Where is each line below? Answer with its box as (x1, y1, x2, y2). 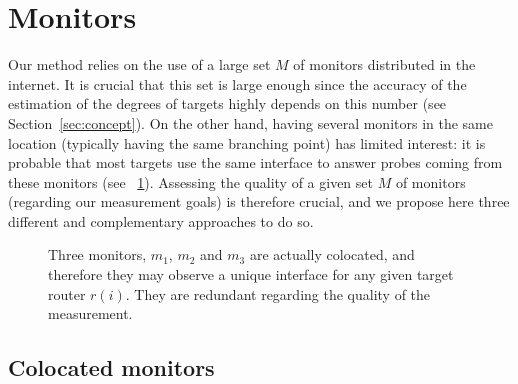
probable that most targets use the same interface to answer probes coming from (8, 152, 503, 173)
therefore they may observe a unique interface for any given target (48, 264, 454, 285)
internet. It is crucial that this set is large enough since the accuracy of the (8, 73, 467, 94)
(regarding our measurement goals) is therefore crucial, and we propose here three (8, 191, 510, 212)
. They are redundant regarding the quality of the (125, 283, 431, 304)
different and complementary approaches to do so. (8, 210, 314, 231)
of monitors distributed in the (293, 54, 476, 75)
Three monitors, (48, 244, 147, 265)
